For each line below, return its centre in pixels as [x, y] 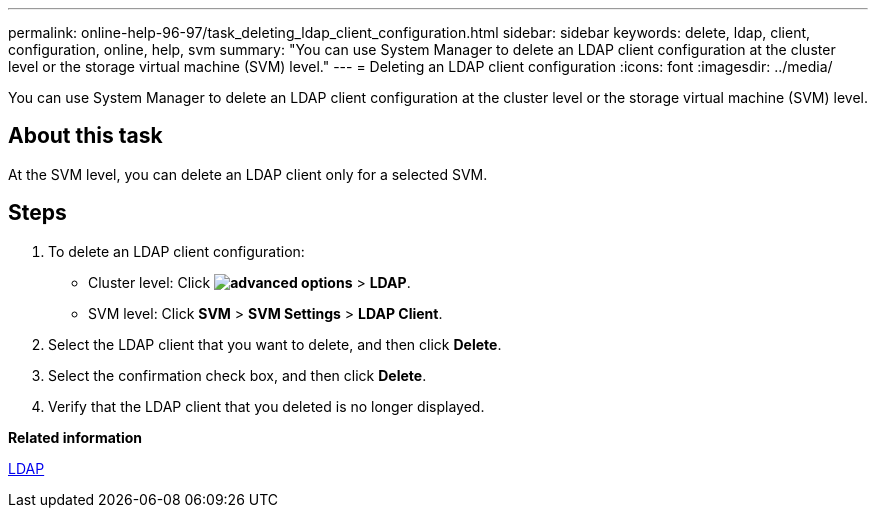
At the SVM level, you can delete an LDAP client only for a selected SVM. [248, 174]
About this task [85, 136]
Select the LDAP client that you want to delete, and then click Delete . [275, 344]
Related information [75, 437]
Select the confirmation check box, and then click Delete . [237, 375]
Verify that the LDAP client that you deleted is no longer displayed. [266, 406]
